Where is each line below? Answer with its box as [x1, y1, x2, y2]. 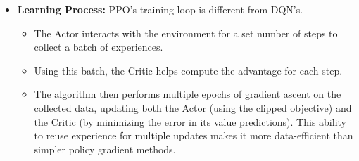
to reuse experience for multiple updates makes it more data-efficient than [34, 128, 353, 143]
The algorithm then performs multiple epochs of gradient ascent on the [34, 86, 341, 101]
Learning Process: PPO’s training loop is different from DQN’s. [17, 2, 303, 16]
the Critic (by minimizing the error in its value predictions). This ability [34, 114, 346, 129]
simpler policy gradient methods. [34, 141, 176, 156]
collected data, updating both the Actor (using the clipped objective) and [34, 100, 352, 115]
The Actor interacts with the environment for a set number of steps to [34, 25, 338, 40]
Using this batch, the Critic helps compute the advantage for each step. [34, 63, 343, 77]
